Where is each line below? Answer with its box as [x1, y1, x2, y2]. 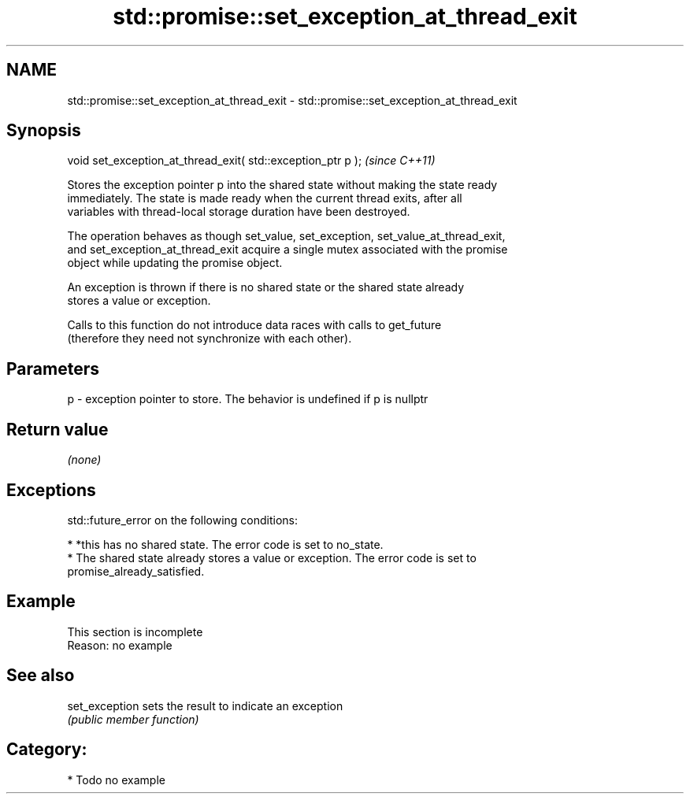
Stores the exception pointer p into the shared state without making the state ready [67, 178, 498, 192]
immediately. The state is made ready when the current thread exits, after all [67, 191, 462, 206]
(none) [67, 453, 102, 467]
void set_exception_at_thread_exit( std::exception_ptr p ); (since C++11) [67, 154, 436, 168]
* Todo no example [67, 772, 165, 787]
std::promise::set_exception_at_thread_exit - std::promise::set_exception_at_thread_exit [67, 93, 517, 107]
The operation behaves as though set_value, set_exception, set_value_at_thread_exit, [67, 229, 506, 243]
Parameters [6, 358, 99, 379]
